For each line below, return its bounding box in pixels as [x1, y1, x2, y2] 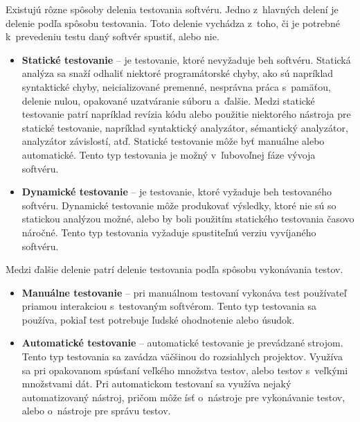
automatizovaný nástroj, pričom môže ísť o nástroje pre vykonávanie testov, [21, 389, 345, 404]
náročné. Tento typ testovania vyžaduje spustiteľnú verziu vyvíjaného [21, 225, 316, 239]
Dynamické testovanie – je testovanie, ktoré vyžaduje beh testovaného [21, 184, 332, 199]
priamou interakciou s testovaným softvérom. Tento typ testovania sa [21, 299, 316, 313]
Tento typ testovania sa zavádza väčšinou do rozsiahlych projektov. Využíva [21, 349, 343, 364]
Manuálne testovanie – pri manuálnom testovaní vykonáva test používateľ [21, 285, 347, 299]
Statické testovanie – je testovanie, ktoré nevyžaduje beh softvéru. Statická [21, 52, 351, 67]
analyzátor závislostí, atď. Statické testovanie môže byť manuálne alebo [21, 134, 325, 148]
